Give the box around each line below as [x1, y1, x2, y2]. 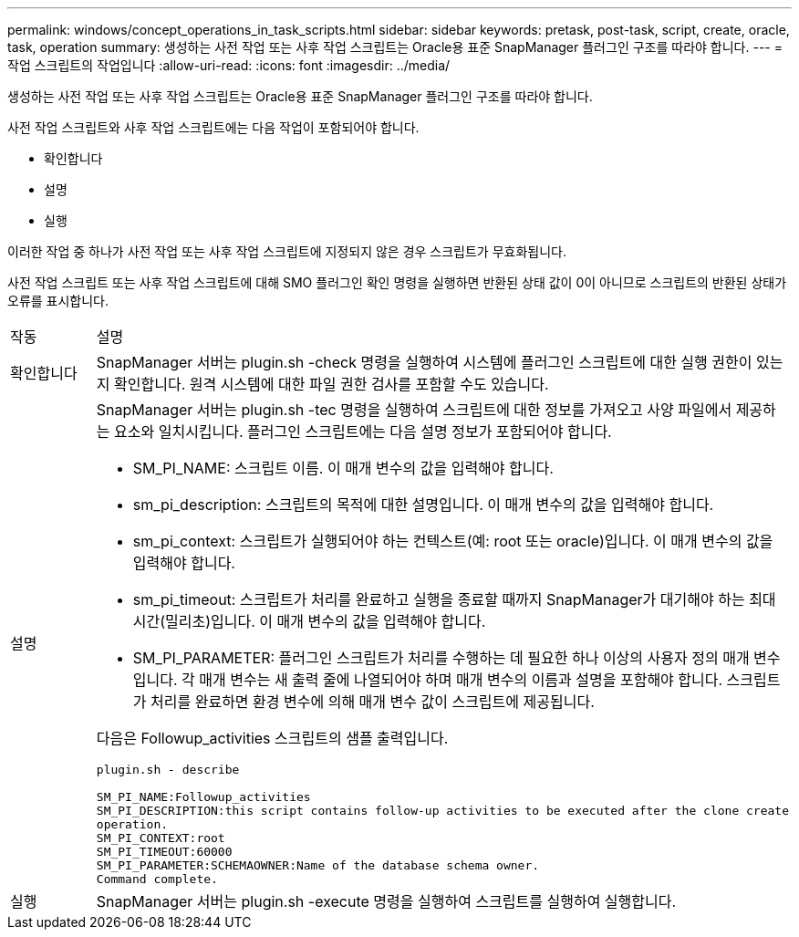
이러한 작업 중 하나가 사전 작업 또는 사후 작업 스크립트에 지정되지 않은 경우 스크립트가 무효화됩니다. [7, 244, 566, 259]
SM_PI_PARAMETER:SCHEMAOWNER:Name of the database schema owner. [96, 859, 540, 872]
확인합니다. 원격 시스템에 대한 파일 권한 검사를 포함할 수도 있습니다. [114, 375, 549, 393]
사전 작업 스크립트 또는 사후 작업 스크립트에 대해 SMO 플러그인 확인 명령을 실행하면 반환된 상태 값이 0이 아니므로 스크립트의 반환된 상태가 [7, 275, 787, 290]
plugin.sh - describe [96, 763, 240, 776]
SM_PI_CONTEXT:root [96, 831, 225, 845]
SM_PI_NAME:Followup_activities [96, 790, 311, 804]
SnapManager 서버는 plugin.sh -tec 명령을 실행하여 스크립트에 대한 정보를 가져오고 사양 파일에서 [96, 401, 732, 419]
